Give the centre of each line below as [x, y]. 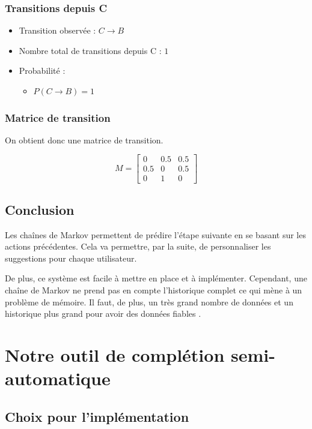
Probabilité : [42, 70]
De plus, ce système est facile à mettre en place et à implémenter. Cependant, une [156, 278]
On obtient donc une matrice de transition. [84, 139]
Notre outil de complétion [115, 355]
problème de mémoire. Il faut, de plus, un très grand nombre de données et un [149, 301]
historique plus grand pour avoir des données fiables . [103, 313]
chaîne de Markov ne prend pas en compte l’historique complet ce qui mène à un [154, 290]
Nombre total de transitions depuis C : [90, 50]
